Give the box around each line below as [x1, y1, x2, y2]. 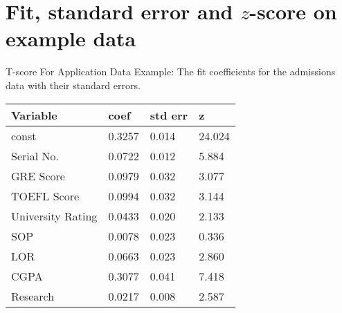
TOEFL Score [11, 187, 80, 204]
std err [150, 106, 188, 123]
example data [6, 24, 136, 53]
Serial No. [11, 147, 59, 164]
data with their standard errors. [6, 77, 141, 92]
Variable [11, 106, 57, 123]
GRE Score [11, 167, 65, 184]
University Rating [11, 207, 98, 224]
